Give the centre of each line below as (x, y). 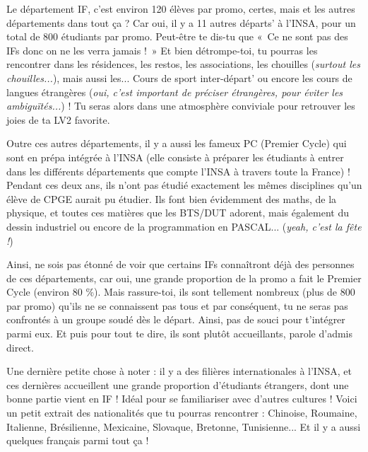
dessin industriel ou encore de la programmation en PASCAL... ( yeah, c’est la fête (184, 226)
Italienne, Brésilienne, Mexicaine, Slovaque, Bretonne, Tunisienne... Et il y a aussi (184, 426)
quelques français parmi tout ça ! (78, 440)
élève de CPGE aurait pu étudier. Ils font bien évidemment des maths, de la (172, 198)
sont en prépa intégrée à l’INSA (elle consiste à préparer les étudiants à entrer (175, 157)
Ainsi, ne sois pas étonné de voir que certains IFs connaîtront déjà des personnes (180, 264)
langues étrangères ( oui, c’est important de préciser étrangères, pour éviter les (175, 92)
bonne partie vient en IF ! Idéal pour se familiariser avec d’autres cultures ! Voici (182, 399)
